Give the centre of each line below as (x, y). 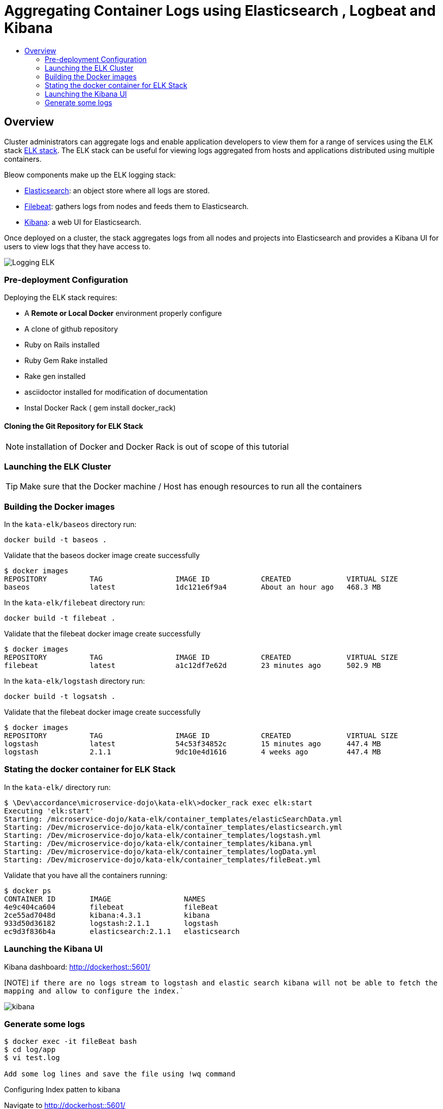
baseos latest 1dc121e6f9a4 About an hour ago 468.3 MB (193, 587)
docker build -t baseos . (56, 540)
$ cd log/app (30, 1050)
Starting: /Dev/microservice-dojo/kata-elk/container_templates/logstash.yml (163, 835)
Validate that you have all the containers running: (86, 875)
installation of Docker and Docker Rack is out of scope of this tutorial (157, 446)
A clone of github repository (71, 329)
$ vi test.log (32, 1058)
